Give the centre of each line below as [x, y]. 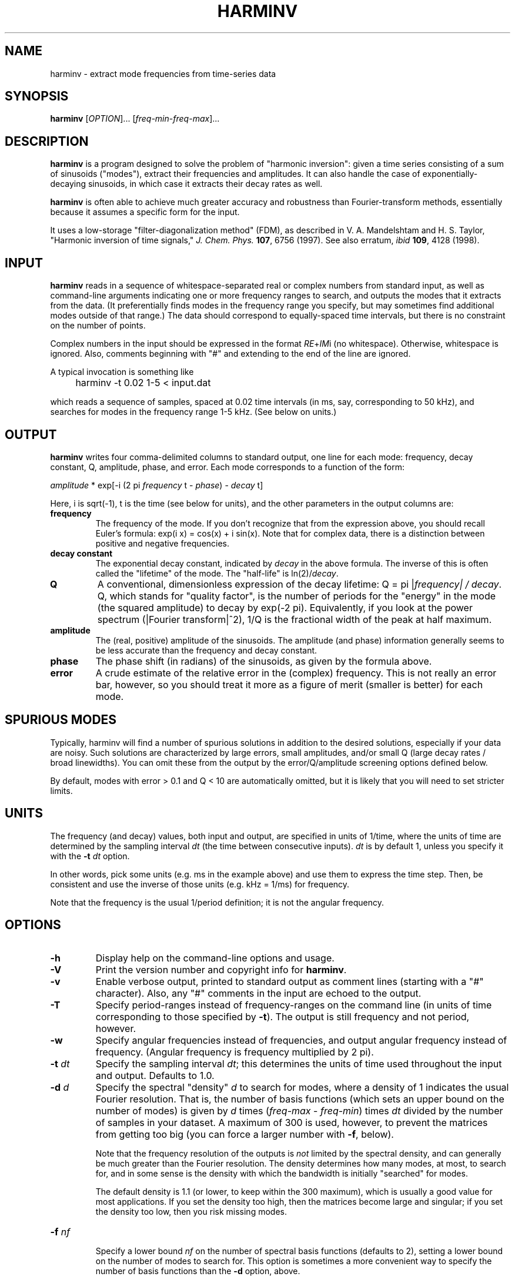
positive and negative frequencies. [163, 543]
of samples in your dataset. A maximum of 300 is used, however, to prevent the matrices [292, 1122]
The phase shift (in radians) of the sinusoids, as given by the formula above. [264, 661]
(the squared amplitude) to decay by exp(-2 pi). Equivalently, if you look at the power [285, 607]
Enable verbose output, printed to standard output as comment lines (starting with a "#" [290, 981]
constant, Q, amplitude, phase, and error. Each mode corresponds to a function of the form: [227, 467]
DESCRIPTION [47, 141]
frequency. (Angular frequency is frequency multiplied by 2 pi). [235, 1052]
